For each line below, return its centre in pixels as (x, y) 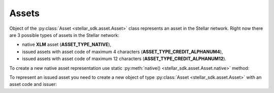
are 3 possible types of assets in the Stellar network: (64, 35)
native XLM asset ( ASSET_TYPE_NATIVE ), (67, 44)
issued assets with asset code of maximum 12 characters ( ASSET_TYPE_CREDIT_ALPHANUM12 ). (124, 59)
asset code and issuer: (33, 84)
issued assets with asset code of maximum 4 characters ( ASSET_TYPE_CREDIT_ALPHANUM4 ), (123, 52)
